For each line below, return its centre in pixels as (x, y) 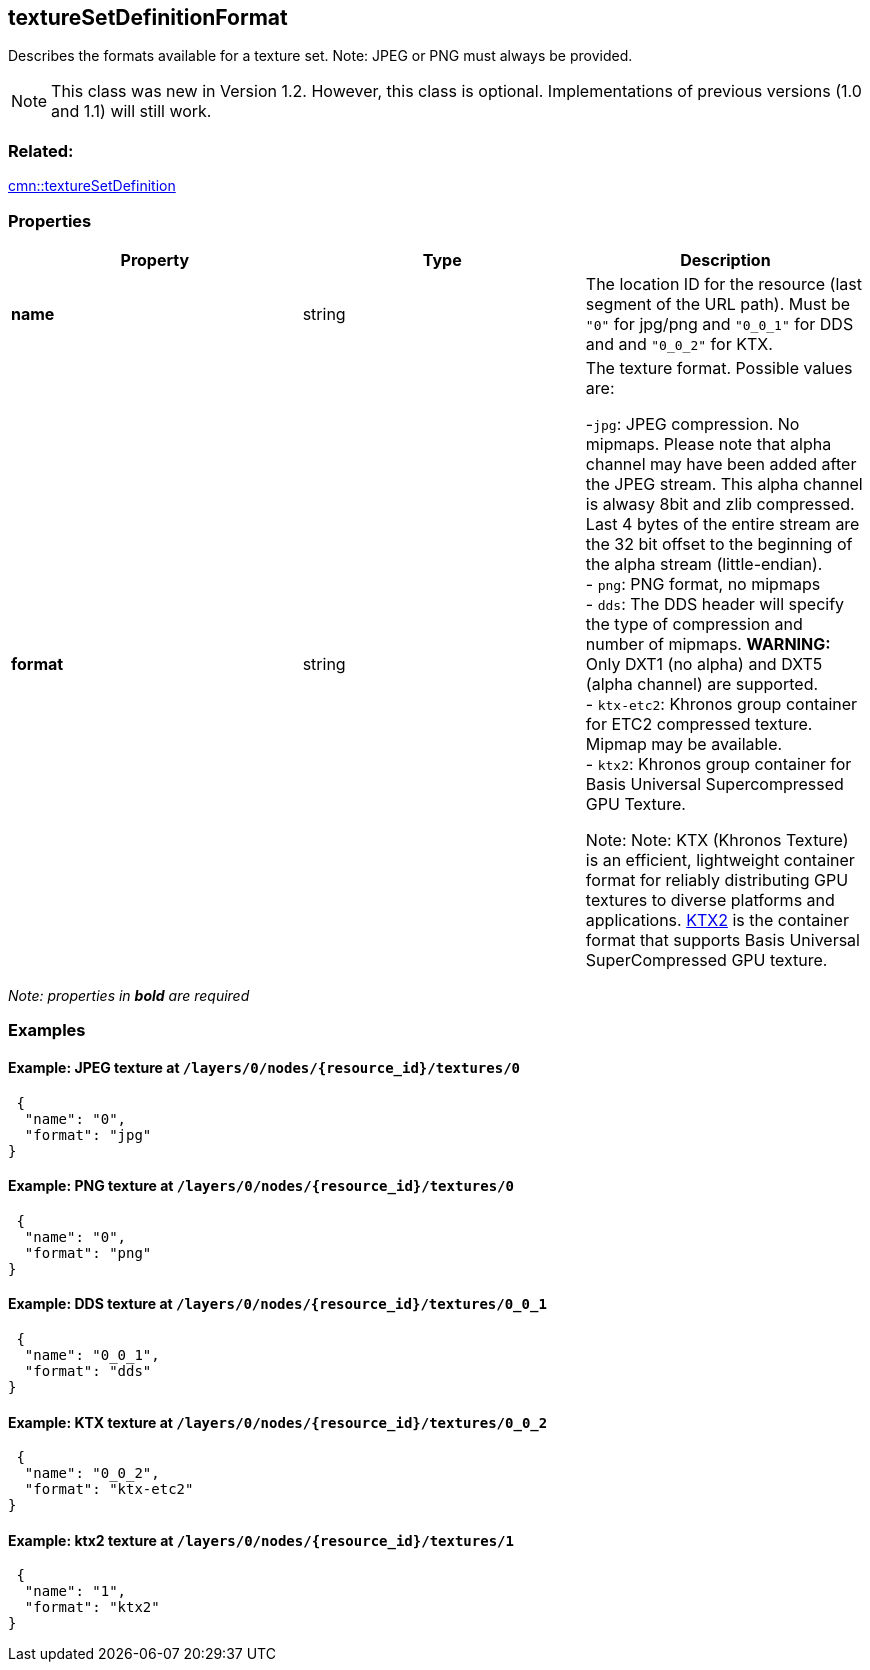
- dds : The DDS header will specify (715, 603)
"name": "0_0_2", (92, 1473)
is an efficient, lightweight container (720, 859)
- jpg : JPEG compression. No (692, 423)
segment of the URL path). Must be (718, 303)
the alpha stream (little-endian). (704, 563)
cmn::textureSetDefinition (92, 186)
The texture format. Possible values (719, 367)
